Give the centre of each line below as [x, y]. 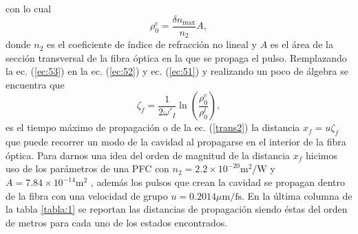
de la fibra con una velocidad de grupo [87, 195]
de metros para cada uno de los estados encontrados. [117, 222]
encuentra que [35, 84]
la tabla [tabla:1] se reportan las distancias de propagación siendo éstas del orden [177, 209]
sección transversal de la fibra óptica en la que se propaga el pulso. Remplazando [176, 57]
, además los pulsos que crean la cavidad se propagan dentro [218, 182]
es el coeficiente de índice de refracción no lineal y [151, 44]
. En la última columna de [297, 195]
